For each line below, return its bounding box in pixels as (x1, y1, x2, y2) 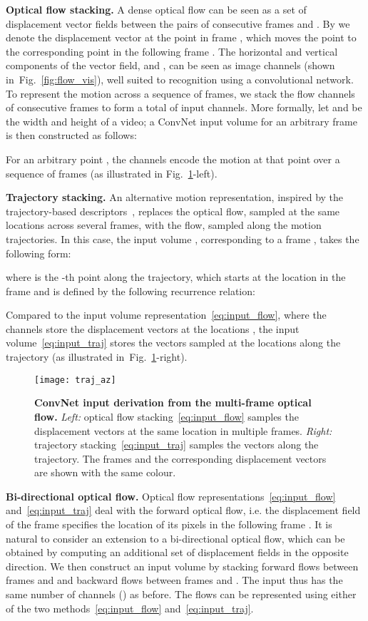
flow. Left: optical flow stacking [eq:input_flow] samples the (34, 409, 299, 424)
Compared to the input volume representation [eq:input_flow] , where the (6, 307, 327, 322)
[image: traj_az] (34, 374, 116, 385)
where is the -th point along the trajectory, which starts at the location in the (6, 270, 346, 284)
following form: (6, 245, 71, 260)
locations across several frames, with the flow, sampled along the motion (6, 217, 322, 232)
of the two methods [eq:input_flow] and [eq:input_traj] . (6, 600, 254, 615)
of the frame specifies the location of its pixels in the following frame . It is (6, 517, 332, 532)
